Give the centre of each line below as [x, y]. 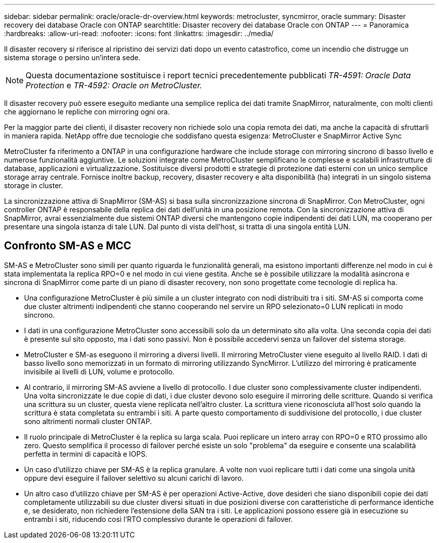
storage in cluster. [34, 185]
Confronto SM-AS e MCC [68, 246]
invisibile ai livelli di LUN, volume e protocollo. [99, 371]
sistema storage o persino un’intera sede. [72, 57]
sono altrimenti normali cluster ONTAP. [88, 421]
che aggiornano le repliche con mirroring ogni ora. [87, 112]
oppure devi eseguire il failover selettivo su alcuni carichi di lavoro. [134, 478]
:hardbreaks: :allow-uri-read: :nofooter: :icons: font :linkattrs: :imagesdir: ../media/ [139, 33]
